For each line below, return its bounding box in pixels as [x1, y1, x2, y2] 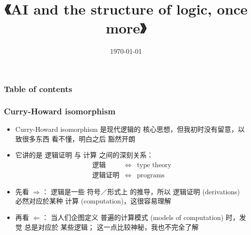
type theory [137, 161, 172, 169]
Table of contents [4, 82, 72, 94]
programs [137, 172, 165, 179]
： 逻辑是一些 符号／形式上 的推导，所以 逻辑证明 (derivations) [42, 186, 240, 196]
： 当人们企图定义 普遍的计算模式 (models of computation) [42, 212, 224, 222]
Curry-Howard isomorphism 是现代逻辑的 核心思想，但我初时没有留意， [15, 124, 238, 134]
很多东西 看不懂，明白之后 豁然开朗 [22, 133, 136, 143]
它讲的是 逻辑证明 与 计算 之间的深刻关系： [15, 150, 154, 160]
